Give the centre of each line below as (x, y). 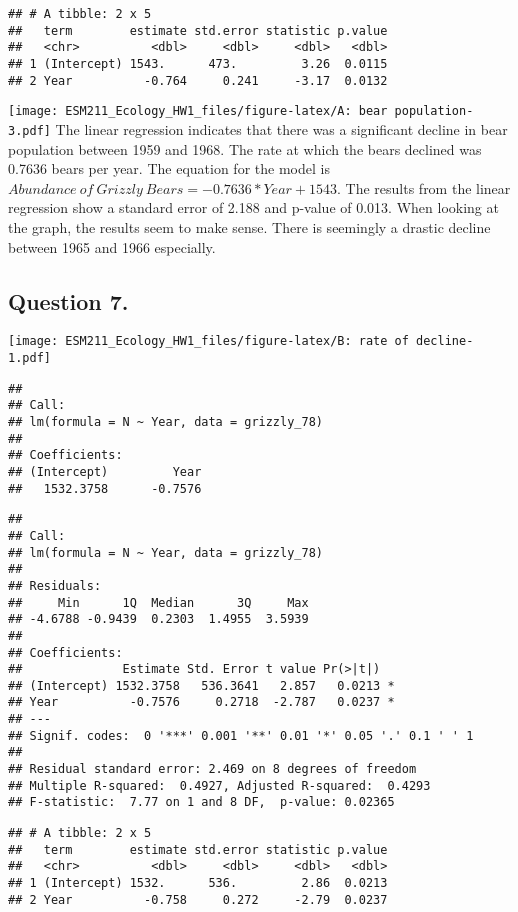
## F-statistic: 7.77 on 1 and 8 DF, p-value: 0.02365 (201, 802)
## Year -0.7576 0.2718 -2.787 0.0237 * (201, 702)
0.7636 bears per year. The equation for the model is (169, 168)
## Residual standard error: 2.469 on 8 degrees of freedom (212, 769)
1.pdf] (29, 358)
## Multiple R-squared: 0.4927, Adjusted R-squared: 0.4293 (219, 785)
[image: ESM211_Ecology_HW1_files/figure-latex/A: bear (198, 111)
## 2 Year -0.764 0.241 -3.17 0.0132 (198, 80)
